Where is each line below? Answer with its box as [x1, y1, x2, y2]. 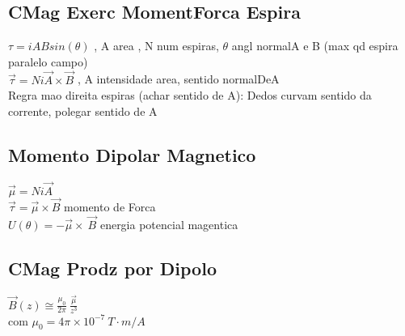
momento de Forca [64, 198, 156, 215]
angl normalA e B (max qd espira [231, 37, 399, 54]
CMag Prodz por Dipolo [8, 255, 217, 280]
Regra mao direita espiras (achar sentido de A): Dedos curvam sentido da [8, 87, 372, 104]
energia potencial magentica [99, 215, 238, 232]
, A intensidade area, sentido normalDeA [77, 70, 280, 87]
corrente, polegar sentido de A [8, 102, 158, 119]
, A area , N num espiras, [94, 37, 219, 54]
